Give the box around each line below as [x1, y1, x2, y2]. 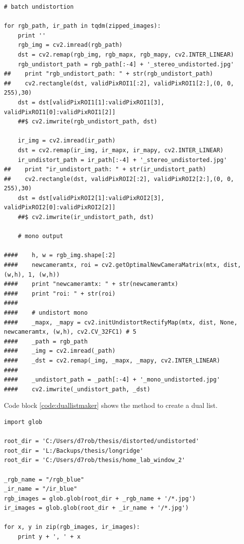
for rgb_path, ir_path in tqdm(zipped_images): [4, 22, 161, 30]
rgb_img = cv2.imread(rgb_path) [18, 41, 123, 49]
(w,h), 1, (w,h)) [4, 271, 60, 278]
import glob [4, 418, 42, 425]
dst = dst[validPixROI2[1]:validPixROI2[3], [18, 194, 165, 201]
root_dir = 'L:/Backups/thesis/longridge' [4, 447, 144, 454]
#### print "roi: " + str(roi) [4, 290, 116, 297]
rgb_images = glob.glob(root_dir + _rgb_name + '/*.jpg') [4, 495, 196, 502]
